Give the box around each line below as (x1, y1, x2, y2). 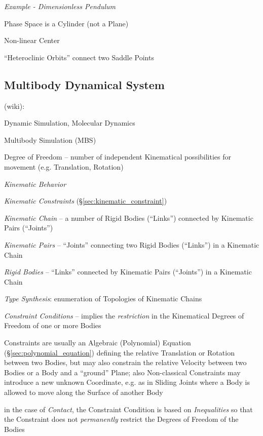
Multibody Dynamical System (4, 76, 165, 92)
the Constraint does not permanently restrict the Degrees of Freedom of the (4, 414, 239, 424)
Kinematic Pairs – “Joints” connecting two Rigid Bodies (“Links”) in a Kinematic (4, 239, 259, 250)
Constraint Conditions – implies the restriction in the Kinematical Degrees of (4, 310, 244, 321)
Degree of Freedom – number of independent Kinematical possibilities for (4, 151, 232, 162)
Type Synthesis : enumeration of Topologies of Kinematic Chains (4, 293, 202, 304)
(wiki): (4, 100, 25, 111)
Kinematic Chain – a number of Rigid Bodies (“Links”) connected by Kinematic (4, 212, 253, 223)
